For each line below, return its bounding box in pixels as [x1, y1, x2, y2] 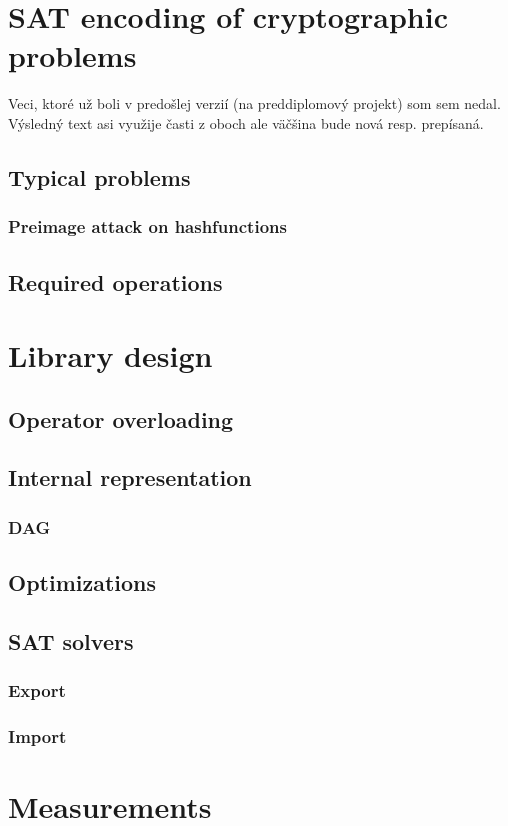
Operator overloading [8, 403, 234, 434]
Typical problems [8, 161, 191, 192]
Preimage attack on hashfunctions [8, 214, 287, 239]
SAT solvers [8, 625, 134, 656]
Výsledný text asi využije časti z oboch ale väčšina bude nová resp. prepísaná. [8, 112, 484, 133]
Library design [8, 335, 213, 376]
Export [8, 678, 66, 703]
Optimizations [8, 567, 157, 598]
